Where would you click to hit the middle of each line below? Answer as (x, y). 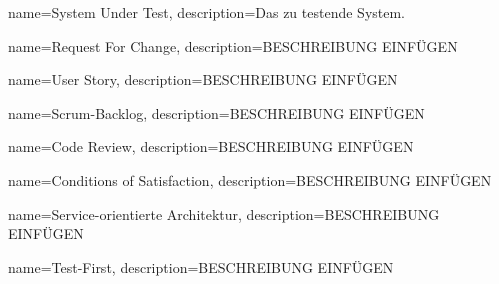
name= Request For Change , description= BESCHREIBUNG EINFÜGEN (233, 45)
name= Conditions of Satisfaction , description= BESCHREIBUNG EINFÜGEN (250, 179)
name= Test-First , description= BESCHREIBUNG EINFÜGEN (201, 266)
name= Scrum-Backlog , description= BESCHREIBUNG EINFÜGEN (216, 112)
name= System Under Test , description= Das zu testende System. (207, 12)
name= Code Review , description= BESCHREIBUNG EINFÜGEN (211, 146)
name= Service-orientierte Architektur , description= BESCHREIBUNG (224, 213)
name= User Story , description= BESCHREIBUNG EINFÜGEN (203, 79)
